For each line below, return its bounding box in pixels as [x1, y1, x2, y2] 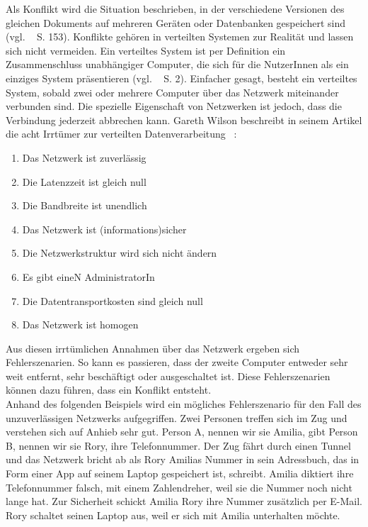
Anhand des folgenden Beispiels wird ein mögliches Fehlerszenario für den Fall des [6, 396, 362, 411]
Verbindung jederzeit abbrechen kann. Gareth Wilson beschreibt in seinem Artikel [6, 112, 362, 127]
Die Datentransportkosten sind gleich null [22, 293, 203, 308]
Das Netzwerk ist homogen [22, 317, 139, 332]
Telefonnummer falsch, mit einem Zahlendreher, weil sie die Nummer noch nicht [6, 479, 352, 494]
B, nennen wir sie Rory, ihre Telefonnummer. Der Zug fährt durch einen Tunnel [6, 438, 351, 453]
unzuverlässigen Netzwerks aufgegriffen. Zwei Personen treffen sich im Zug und [6, 410, 347, 425]
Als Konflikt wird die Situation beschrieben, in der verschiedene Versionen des [6, 1, 345, 16]
